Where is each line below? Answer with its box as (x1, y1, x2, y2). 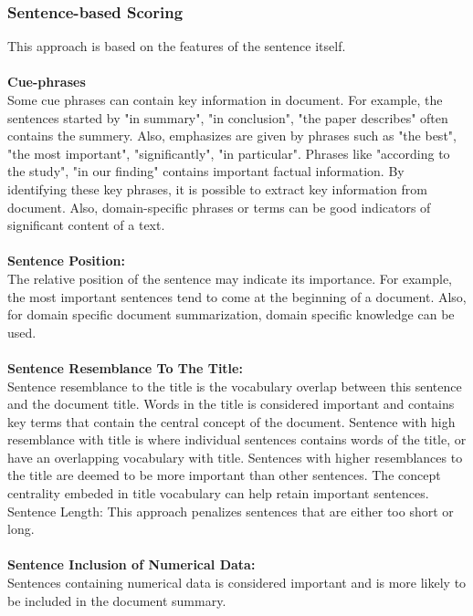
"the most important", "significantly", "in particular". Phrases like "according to (7, 143, 450, 162)
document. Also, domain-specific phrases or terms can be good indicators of (7, 197, 431, 216)
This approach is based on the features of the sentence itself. (7, 37, 346, 56)
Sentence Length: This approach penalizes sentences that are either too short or (7, 501, 454, 520)
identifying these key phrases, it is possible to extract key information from (7, 179, 427, 198)
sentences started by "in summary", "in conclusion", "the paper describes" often (7, 108, 448, 127)
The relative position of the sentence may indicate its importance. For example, (7, 268, 453, 287)
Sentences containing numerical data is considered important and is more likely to (7, 573, 467, 592)
